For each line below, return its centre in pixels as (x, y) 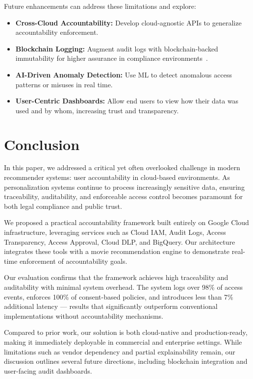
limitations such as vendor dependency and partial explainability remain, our (120, 351)
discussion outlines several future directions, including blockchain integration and (126, 361)
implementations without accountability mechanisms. (84, 316)
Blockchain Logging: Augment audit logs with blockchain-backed (117, 48)
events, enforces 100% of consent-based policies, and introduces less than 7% (119, 296)
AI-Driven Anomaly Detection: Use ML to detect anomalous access (124, 74)
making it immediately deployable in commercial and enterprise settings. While (123, 341)
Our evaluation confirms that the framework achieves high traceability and (116, 277)
